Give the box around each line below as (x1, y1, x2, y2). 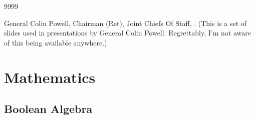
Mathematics (4, 66, 96, 87)
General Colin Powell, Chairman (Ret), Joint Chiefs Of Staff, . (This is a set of (4, 17, 247, 28)
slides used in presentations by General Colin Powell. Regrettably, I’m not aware (4, 27, 251, 38)
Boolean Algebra (4, 101, 93, 116)
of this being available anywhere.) (4, 37, 107, 47)
